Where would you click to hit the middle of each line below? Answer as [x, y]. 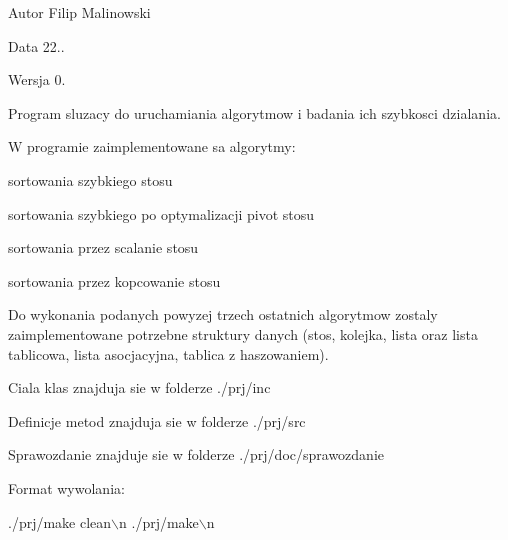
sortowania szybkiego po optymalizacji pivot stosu [161, 213]
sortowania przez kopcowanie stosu [114, 280]
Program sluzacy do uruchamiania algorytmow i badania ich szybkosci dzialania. [254, 112]
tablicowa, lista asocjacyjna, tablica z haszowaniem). [168, 353]
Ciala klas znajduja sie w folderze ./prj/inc [139, 387]
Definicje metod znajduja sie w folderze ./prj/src [157, 420]
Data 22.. [36, 45]
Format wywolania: [66, 487]
